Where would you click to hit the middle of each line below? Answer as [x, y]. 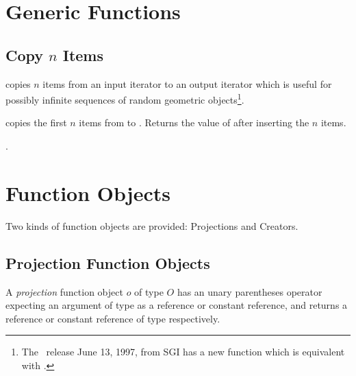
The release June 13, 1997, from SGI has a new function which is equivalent [183, 352]
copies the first [36, 122]
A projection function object [64, 291]
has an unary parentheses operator [250, 291]
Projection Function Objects [108, 262]
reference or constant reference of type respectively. [113, 318]
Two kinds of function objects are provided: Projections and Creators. [152, 225]
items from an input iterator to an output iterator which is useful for [187, 83]
